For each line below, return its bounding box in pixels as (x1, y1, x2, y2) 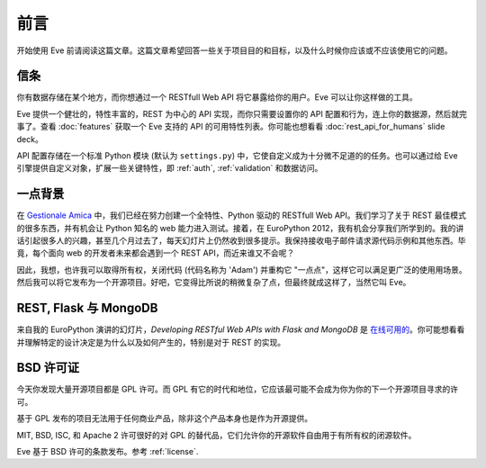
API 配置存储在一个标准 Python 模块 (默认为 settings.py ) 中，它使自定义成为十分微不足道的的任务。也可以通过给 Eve (16, 150, 458, 161)
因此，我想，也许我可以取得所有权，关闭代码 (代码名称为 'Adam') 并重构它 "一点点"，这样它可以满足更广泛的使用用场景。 (16, 264, 467, 274)
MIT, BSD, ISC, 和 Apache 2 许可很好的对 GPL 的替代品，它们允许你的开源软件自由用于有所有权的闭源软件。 (16, 429, 417, 440)
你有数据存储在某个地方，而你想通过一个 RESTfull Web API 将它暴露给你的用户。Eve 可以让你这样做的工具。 (16, 92, 418, 103)
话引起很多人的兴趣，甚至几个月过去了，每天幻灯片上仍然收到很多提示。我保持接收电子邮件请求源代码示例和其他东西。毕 (16, 235, 466, 247)
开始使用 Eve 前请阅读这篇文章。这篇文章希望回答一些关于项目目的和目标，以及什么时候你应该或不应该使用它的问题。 (16, 45, 454, 56)
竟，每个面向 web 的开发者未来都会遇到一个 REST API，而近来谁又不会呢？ (16, 247, 295, 258)
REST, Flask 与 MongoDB (16, 301, 158, 316)
